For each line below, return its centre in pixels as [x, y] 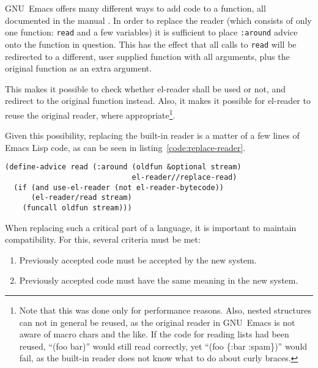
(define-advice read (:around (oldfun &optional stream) [123, 167]
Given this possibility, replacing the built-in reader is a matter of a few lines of [152, 135]
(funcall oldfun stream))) [77, 208]
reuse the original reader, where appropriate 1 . [90, 114]
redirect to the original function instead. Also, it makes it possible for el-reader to [158, 101]
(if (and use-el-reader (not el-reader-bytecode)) [119, 187]
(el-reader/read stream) [81, 198]
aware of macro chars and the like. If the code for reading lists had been [154, 334]
